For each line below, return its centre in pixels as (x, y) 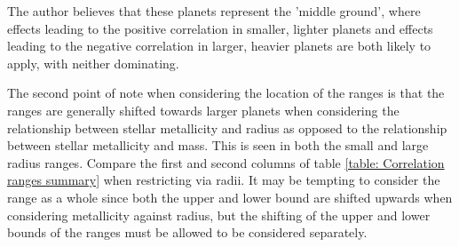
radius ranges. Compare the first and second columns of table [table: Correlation (226, 162)
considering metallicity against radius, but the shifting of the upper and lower (219, 215)
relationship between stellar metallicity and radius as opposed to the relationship (227, 127)
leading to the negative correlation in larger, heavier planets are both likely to (219, 46)
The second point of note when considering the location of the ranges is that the (226, 93)
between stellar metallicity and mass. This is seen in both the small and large (218, 145)
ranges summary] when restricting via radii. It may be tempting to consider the (224, 180)
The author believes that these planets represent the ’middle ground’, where (214, 11)
